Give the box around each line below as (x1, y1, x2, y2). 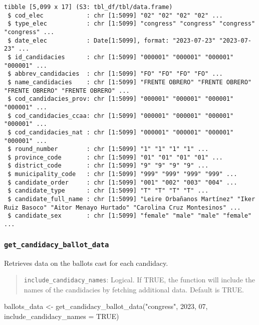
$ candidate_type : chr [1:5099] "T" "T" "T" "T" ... (8, 187, 209, 195)
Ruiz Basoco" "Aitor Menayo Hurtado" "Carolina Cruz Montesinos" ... (4, 204, 241, 211)
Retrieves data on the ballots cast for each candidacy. (4, 257, 168, 268)
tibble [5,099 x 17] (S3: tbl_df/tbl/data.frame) (4, 4, 173, 11)
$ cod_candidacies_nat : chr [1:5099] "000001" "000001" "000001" (8, 128, 234, 136)
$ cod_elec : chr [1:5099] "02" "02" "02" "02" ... (8, 12, 223, 19)
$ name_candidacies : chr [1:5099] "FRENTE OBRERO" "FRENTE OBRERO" (8, 78, 251, 86)
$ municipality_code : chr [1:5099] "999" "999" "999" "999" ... (8, 171, 237, 178)
